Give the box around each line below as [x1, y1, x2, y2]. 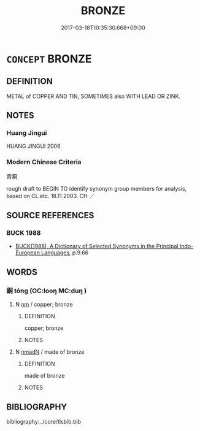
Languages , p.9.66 [40, 249, 89, 256]
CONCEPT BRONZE [6, 51, 92, 66]
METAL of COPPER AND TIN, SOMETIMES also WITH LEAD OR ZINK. [6, 93, 181, 100]
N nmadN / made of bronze [15, 348, 85, 356]
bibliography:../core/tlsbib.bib [6, 418, 82, 425]
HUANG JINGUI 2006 [6, 142, 61, 150]
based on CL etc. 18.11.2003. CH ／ [6, 192, 95, 199]
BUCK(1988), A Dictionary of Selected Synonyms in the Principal [15, 243, 179, 250]
